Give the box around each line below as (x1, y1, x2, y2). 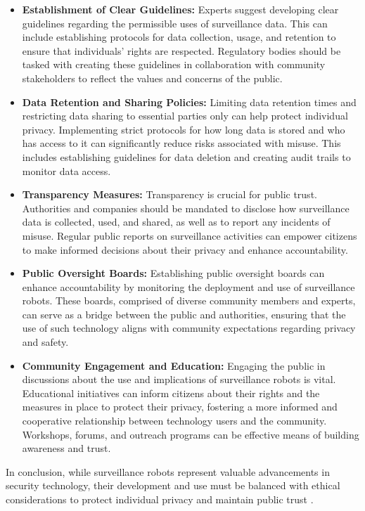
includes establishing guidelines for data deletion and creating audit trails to (22, 149, 351, 164)
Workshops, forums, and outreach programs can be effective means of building (22, 427, 359, 441)
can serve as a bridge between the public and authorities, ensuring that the (22, 306, 346, 321)
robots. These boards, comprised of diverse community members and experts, (22, 293, 356, 308)
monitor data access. (22, 163, 111, 178)
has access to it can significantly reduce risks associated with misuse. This (22, 136, 341, 150)
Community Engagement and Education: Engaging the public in (22, 358, 326, 373)
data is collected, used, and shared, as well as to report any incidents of (22, 214, 331, 229)
